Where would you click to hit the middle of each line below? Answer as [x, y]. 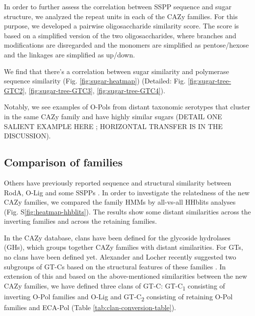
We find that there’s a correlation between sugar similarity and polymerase [117, 71]
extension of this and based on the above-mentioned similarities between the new [126, 276]
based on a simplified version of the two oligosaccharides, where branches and [120, 35]
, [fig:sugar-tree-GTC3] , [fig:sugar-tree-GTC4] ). [95, 90]
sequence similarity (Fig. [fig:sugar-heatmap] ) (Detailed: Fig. [95, 81]
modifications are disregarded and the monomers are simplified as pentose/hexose [127, 45]
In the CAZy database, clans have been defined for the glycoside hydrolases [117, 237]
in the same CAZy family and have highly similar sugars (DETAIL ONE [113, 116]
